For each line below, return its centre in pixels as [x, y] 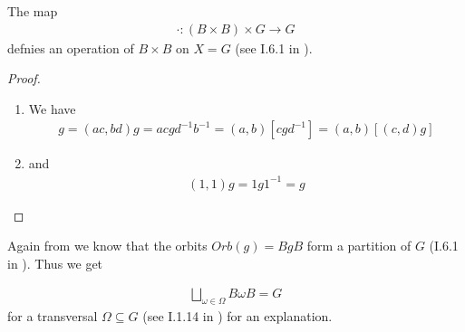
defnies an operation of [71, 47]
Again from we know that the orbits [107, 246]
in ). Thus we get [55, 263]
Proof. [24, 78]
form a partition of [359, 246]
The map [33, 11]
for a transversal [53, 316]
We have [52, 108]
